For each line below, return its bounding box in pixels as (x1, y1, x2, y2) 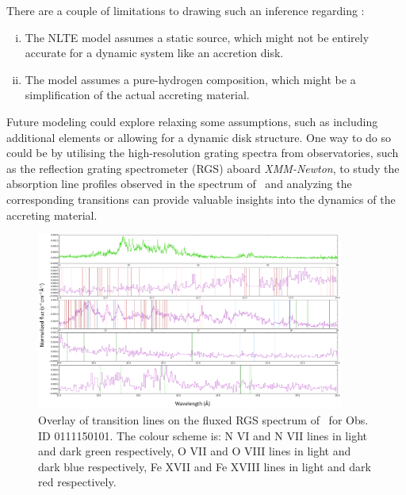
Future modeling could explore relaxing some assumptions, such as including (6, 113, 378, 129)
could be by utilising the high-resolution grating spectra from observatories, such (6, 144, 399, 161)
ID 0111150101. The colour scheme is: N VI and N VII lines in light (38, 427, 367, 443)
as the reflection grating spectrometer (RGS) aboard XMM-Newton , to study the (6, 159, 400, 176)
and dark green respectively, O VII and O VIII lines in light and (38, 443, 351, 459)
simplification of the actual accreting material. (25, 86, 250, 103)
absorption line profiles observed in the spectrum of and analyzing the (6, 175, 352, 192)
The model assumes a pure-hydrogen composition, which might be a (25, 71, 356, 87)
